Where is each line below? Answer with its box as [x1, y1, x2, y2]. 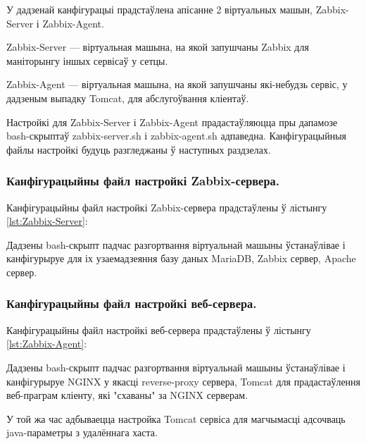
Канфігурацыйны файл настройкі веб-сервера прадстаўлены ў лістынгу [6, 322, 311, 337]
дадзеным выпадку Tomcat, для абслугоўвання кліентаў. [6, 90, 249, 105]
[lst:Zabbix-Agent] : [6, 336, 87, 351]
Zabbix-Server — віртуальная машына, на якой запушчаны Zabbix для [6, 39, 309, 54]
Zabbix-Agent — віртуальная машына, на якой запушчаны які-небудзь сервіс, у [6, 77, 348, 92]
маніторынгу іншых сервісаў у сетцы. [6, 53, 168, 68]
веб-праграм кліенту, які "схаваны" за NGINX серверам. [6, 388, 248, 402]
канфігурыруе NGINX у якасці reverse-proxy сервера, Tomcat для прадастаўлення [6, 374, 361, 388]
